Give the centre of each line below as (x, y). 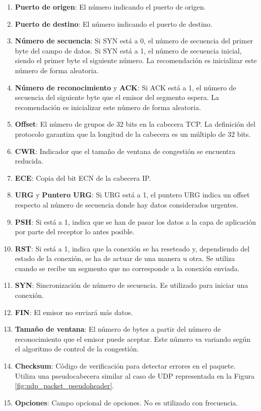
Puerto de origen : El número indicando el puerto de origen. (110, 7)
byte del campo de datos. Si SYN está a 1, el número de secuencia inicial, (128, 50)
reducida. (29, 161)
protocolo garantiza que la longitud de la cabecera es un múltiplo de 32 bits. (133, 134)
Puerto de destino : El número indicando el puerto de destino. (114, 23)
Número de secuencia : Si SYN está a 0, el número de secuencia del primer (134, 41)
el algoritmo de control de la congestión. (77, 349)
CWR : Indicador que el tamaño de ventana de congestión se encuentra (125, 151)
